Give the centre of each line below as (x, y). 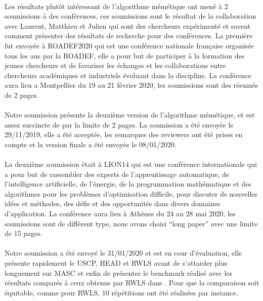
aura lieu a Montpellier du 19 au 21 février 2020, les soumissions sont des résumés (131, 85)
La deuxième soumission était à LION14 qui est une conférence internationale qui (131, 164)
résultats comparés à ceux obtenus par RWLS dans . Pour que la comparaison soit (132, 283)
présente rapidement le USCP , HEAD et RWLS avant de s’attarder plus (116, 263)
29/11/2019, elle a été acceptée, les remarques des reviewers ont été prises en (124, 134)
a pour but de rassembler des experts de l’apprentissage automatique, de (117, 174)
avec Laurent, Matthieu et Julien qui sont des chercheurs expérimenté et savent (128, 25)
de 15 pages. (24, 233)
